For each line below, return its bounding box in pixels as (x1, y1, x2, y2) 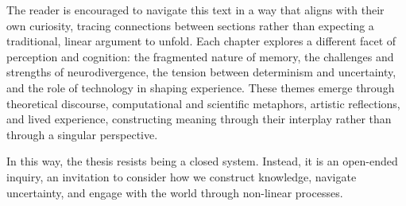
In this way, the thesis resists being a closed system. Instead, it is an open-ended (6, 153, 398, 169)
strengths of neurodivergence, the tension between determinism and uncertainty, (6, 64, 396, 80)
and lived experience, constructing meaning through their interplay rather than (6, 111, 392, 127)
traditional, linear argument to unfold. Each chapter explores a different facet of (6, 33, 396, 49)
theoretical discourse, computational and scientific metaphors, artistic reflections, (6, 95, 400, 111)
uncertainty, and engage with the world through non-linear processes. (6, 184, 343, 200)
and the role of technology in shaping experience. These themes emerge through (6, 79, 395, 95)
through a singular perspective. (6, 126, 158, 142)
